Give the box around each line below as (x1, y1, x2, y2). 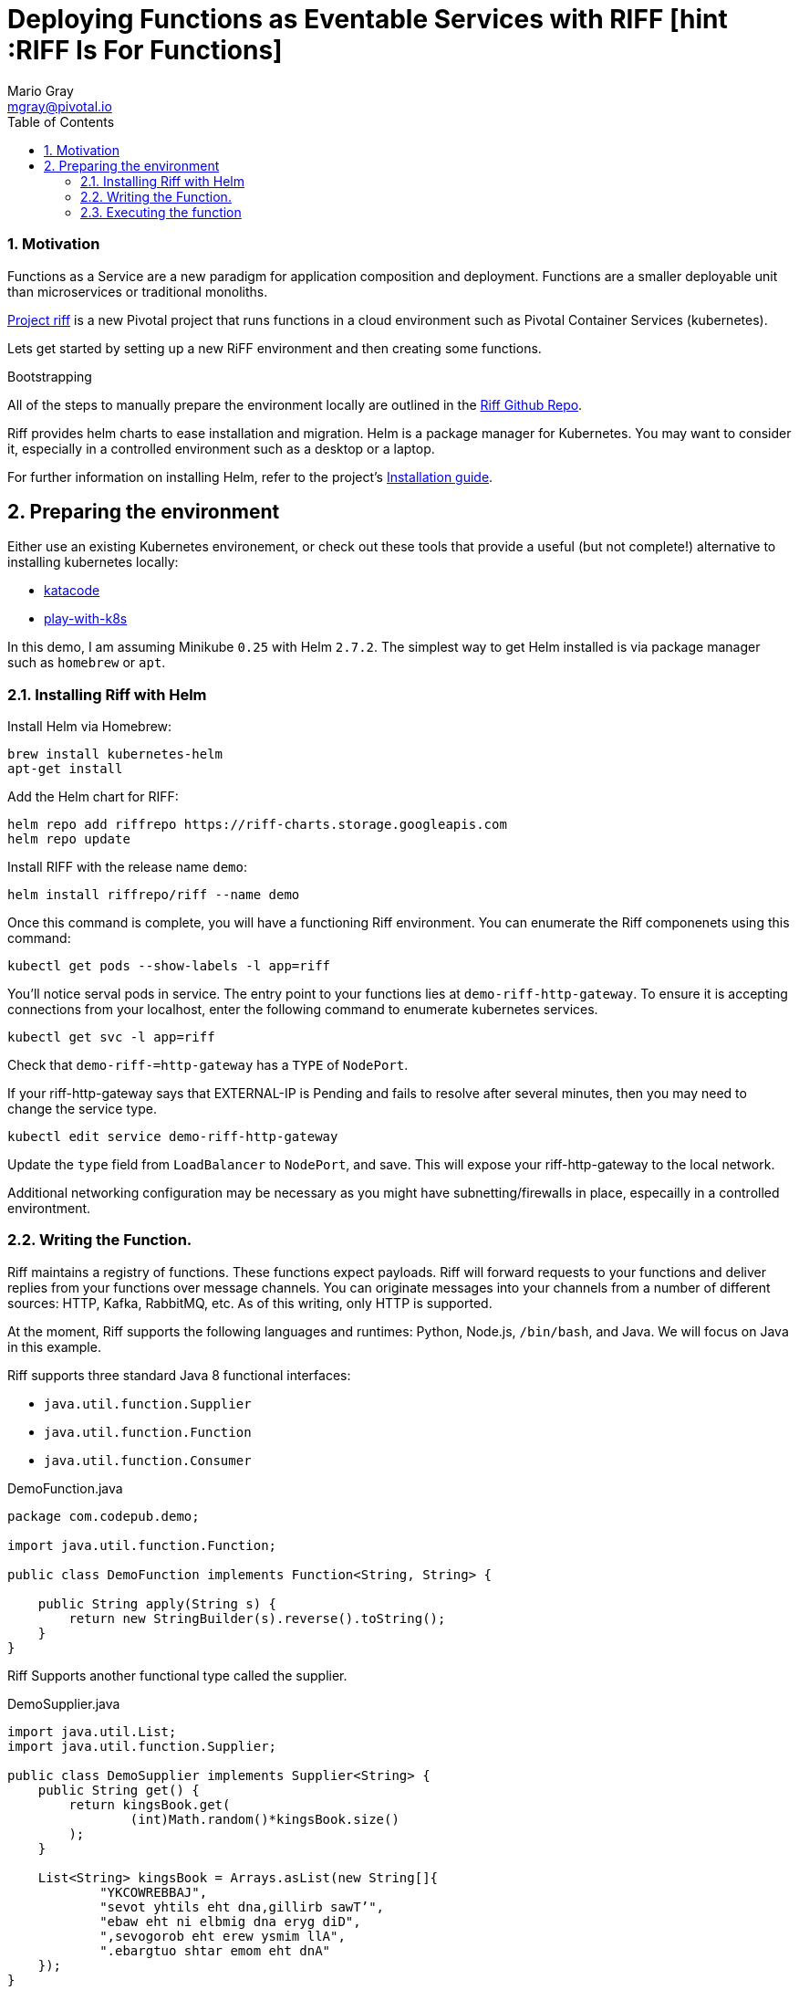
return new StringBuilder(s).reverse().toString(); (68, 1610, 446, 1626)
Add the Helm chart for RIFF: (7, 789, 179, 805)
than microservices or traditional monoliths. (7, 283, 268, 299)
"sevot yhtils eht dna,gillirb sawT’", (99, 1899, 385, 1914)
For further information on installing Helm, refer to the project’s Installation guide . (7, 468, 493, 485)
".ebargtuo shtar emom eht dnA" (99, 1943, 331, 1958)
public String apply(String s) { (37, 1596, 277, 1611)
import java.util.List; (7, 1723, 177, 1739)
